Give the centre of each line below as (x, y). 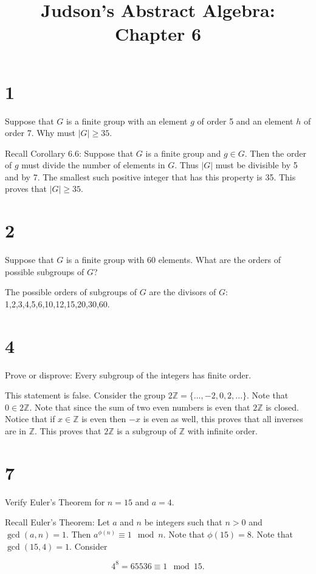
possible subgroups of (45, 271)
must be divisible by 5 (256, 165)
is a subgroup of (147, 431)
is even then (104, 419)
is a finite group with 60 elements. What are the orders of (173, 260)
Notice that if (30, 419)
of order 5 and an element (245, 121)
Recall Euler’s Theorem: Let (57, 522)
